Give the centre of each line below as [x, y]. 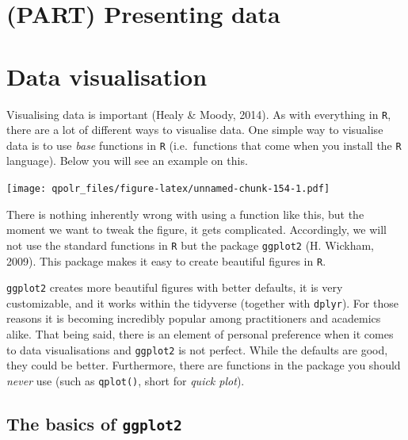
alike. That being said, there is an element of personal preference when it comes [200, 334]
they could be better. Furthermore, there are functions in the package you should [204, 365]
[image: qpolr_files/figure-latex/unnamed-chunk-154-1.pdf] [168, 189]
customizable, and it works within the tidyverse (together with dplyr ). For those [202, 302]
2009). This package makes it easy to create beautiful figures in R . [166, 260]
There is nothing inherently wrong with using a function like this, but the [185, 214]
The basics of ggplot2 [94, 423]
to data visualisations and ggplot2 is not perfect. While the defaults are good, [197, 349]
